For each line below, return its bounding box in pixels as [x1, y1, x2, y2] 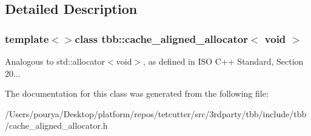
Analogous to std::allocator [5, 55, 105, 67]
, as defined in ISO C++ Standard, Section [143, 55, 304, 67]
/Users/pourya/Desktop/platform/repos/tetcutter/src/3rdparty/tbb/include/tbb [5, 107, 307, 120]
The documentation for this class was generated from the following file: [5, 87, 269, 100]
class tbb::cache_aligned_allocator [75, 31, 248, 46]
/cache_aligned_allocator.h [5, 119, 108, 132]
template [5, 31, 49, 46]
